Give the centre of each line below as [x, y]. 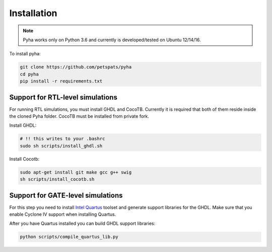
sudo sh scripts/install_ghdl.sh [61, 146]
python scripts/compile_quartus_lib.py [69, 237]
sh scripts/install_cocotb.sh [57, 179]
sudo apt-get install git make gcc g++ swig [76, 172]
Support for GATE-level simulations [66, 195]
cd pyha [29, 74]
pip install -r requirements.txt [61, 81]
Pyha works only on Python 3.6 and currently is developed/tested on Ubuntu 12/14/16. [112, 40]
